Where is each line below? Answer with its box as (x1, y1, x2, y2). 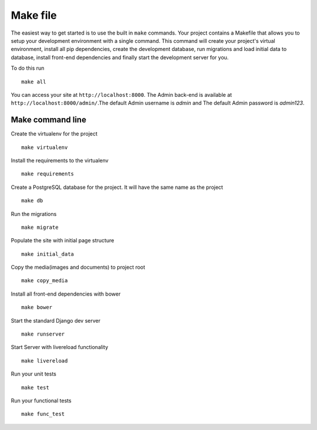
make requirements (21, 171, 75, 177)
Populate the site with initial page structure (11, 237, 114, 244)
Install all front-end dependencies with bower (11, 290, 121, 297)
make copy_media (21, 277, 68, 284)
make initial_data (21, 250, 75, 258)
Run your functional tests (11, 397, 72, 404)
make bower (21, 304, 53, 311)
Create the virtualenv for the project (11, 130, 98, 137)
